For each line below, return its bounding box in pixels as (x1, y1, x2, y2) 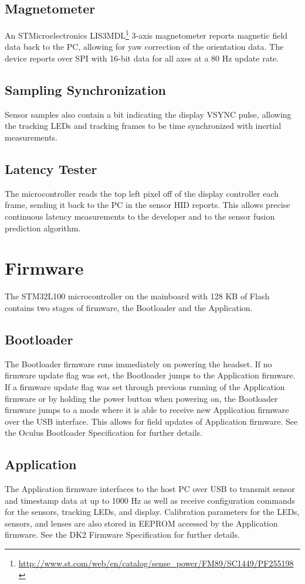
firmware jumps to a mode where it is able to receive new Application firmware (5, 404, 289, 416)
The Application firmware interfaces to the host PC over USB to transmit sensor (5, 483, 295, 495)
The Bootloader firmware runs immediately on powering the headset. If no (5, 357, 272, 370)
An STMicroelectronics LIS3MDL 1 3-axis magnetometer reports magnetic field (5, 28, 288, 41)
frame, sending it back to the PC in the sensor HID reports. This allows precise (5, 199, 290, 211)
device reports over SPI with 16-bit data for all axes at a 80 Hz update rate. (5, 52, 279, 64)
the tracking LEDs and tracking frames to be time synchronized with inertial (5, 119, 282, 132)
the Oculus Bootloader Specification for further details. (5, 426, 202, 439)
